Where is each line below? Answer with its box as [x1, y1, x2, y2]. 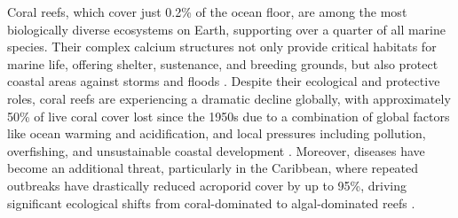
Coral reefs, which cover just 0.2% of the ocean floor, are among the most [7, 3, 407, 20]
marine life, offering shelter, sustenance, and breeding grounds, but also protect [7, 54, 438, 73]
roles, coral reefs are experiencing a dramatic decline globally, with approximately [7, 89, 451, 107]
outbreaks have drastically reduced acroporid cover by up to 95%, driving [7, 175, 407, 194]
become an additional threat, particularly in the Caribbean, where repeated [7, 159, 419, 177]
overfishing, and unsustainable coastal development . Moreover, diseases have [7, 141, 425, 160]
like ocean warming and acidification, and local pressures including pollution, [7, 124, 426, 143]
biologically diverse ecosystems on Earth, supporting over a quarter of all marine [7, 19, 446, 38]
